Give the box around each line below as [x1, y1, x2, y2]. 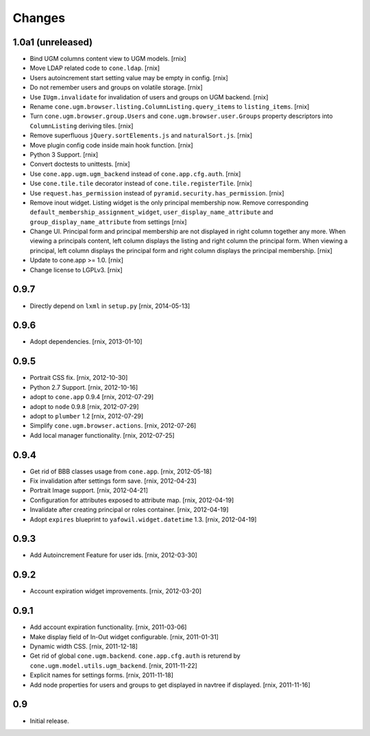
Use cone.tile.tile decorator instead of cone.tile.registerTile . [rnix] [29, 179, 253, 188]
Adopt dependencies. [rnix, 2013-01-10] [29, 337, 143, 346]
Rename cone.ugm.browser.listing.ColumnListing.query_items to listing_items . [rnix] [29, 103, 310, 111]
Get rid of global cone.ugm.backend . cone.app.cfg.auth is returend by [29, 652, 241, 660]
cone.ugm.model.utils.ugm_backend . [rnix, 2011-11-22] [29, 661, 198, 669]
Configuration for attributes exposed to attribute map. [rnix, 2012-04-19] [29, 496, 234, 504]
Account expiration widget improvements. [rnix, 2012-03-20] [29, 587, 202, 595]
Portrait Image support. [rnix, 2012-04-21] [29, 486, 149, 495]
